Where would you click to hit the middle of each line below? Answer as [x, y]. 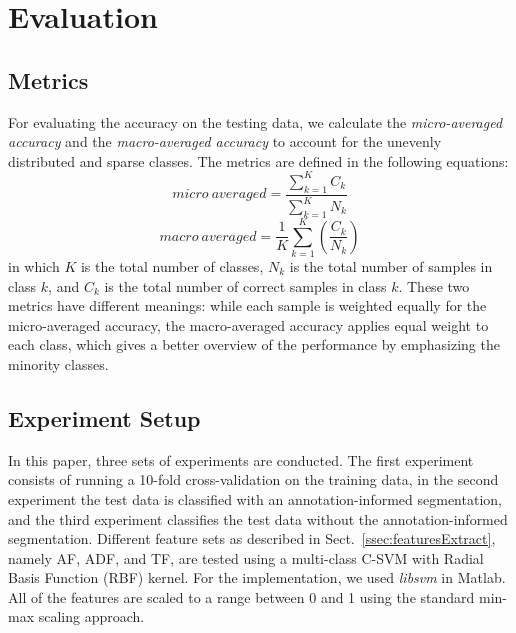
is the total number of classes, [172, 265]
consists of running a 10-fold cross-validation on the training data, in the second [253, 479]
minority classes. [58, 363]
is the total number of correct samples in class [245, 285]
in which [34, 265]
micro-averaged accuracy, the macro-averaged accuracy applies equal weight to [248, 324]
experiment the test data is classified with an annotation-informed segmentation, [255, 498]
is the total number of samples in [391, 265]
